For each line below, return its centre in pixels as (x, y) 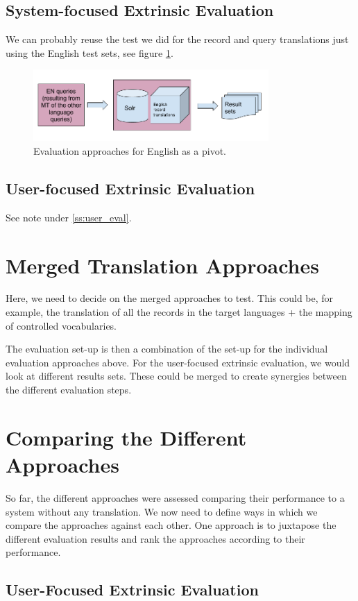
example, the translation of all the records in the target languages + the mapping (179, 312)
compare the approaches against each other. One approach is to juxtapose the (171, 525)
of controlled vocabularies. (61, 325)
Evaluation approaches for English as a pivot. (130, 150)
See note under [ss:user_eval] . (69, 217)
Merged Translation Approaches (162, 265)
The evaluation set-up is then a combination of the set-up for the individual (167, 349)
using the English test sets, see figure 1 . (89, 52)
